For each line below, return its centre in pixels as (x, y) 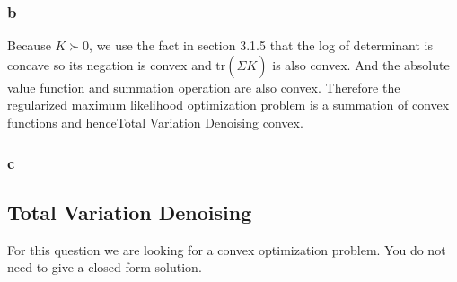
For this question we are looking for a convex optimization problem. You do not (227, 249)
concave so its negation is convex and (110, 64)
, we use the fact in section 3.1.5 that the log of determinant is (261, 45)
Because (29, 45)
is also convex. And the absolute (361, 64)
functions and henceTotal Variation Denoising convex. (155, 122)
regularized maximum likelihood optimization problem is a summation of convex (228, 105)
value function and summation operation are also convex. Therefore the (204, 87)
